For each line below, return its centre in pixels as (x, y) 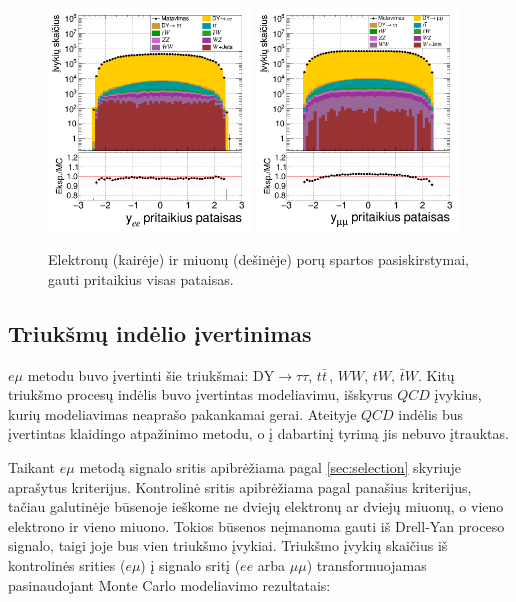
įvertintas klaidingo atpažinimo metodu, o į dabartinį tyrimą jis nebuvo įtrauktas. (258, 433)
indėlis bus (431, 413)
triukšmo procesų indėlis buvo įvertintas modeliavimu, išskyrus (200, 394)
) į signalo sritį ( (190, 564)
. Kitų (436, 374)
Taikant (32, 467)
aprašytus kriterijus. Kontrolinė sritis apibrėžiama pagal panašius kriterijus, (240, 486)
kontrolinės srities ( (67, 564)
